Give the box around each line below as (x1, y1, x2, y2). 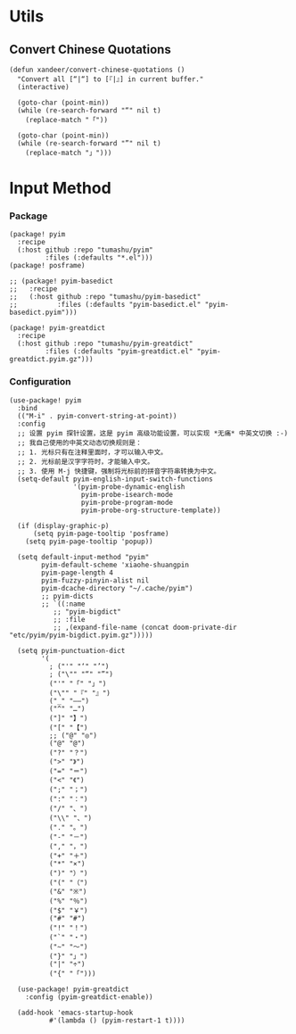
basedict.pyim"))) (9, 308, 78, 318)
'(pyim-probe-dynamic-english (72, 482, 185, 492)
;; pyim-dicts (41, 591, 94, 600)
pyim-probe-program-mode (80, 498, 174, 507)
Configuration (9, 376, 71, 388)
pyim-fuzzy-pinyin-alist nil (41, 575, 150, 585)
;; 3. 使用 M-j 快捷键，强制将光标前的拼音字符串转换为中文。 (17, 467, 221, 476)
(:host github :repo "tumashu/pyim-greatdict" (17, 339, 193, 349)
